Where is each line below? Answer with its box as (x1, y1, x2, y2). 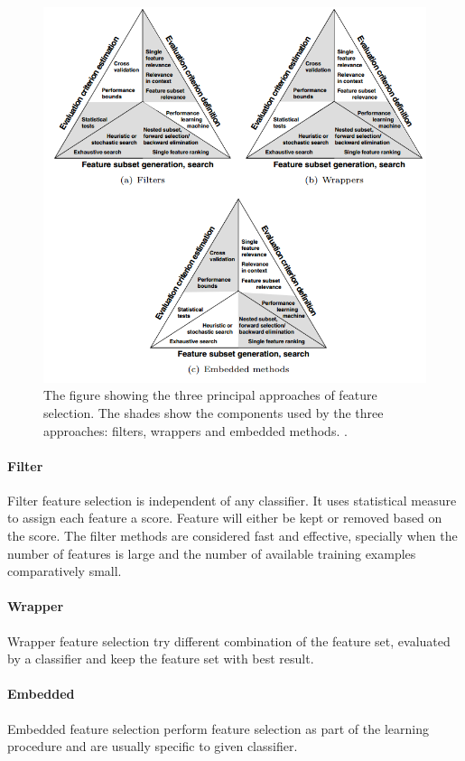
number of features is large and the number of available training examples (7, 543, 416, 562)
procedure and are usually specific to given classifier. (7, 737, 298, 756)
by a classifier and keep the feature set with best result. (7, 649, 314, 668)
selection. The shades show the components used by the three (43, 403, 384, 422)
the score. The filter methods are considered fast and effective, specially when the (7, 526, 458, 545)
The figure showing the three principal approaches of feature (43, 385, 377, 404)
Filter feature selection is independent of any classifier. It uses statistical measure (7, 490, 457, 509)
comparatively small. (7, 561, 122, 580)
